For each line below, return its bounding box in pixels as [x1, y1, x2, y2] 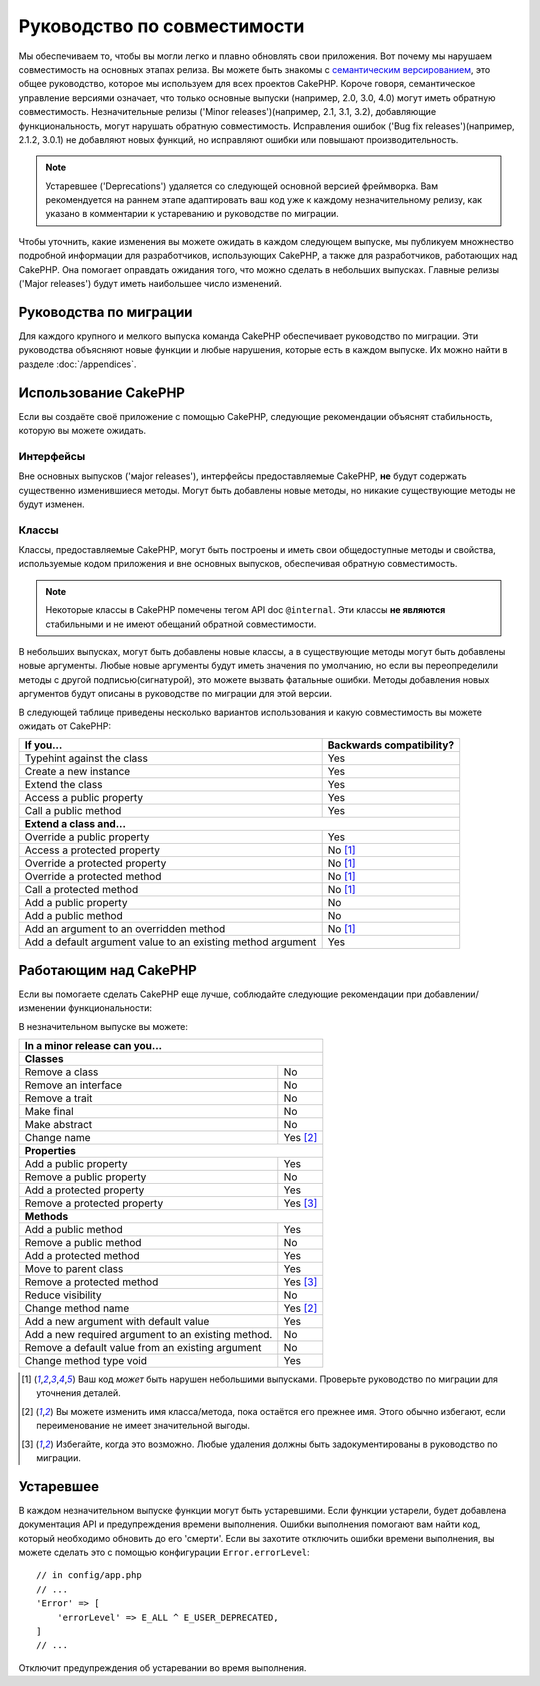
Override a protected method [24, 870, 162, 884]
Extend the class [24, 778, 103, 792]
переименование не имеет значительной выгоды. [36, 1420, 250, 1432]
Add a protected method [24, 1249, 140, 1263]
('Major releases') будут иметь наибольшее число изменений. [18, 278, 282, 290]
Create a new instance [24, 765, 131, 779]
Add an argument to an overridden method [24, 922, 226, 936]
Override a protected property [24, 856, 167, 870]
